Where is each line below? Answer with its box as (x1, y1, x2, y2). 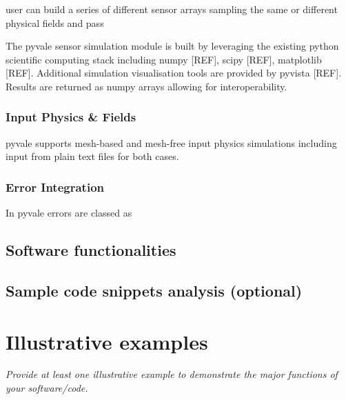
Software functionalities (6, 239, 176, 261)
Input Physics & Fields (6, 108, 136, 126)
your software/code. (6, 381, 88, 395)
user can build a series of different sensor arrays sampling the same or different (6, 2, 338, 16)
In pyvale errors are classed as (6, 206, 132, 220)
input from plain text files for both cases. (6, 149, 179, 163)
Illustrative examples (6, 327, 208, 355)
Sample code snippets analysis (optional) (6, 279, 303, 301)
